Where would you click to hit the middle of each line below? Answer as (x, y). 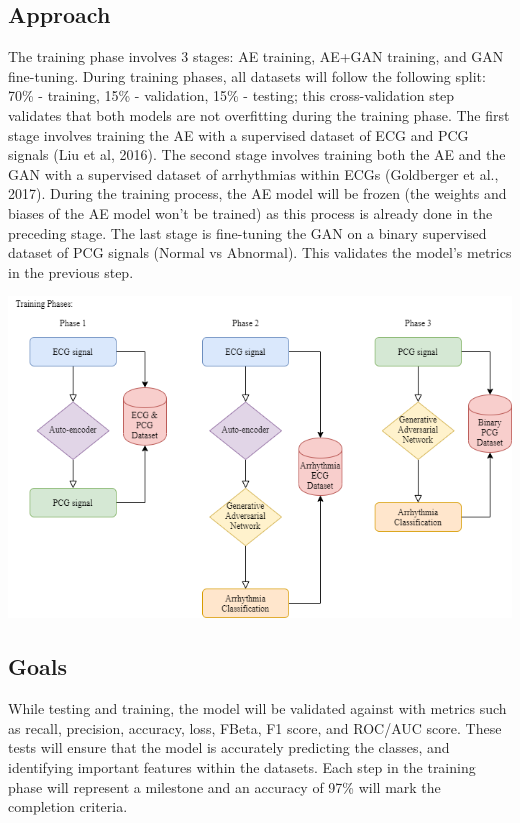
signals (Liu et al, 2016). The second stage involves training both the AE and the (257, 154)
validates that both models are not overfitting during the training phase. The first (259, 114)
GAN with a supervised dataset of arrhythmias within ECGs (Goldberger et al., (253, 173)
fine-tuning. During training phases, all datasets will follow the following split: (247, 75)
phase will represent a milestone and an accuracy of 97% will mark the (224, 786)
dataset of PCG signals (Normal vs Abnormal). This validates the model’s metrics (260, 252)
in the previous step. (71, 271)
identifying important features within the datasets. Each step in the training (242, 767)
